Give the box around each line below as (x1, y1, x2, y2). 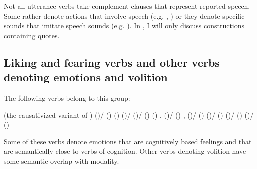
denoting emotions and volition (4, 69, 168, 85)
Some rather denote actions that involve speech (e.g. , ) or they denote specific (4, 10, 245, 21)
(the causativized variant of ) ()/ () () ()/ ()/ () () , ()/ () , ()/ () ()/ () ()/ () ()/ (4, 109, 254, 120)
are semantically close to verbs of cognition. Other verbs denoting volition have (4, 146, 246, 156)
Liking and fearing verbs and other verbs (4, 54, 220, 70)
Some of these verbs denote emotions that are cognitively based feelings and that (4, 136, 252, 146)
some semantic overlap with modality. (4, 155, 119, 166)
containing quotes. (4, 30, 60, 40)
